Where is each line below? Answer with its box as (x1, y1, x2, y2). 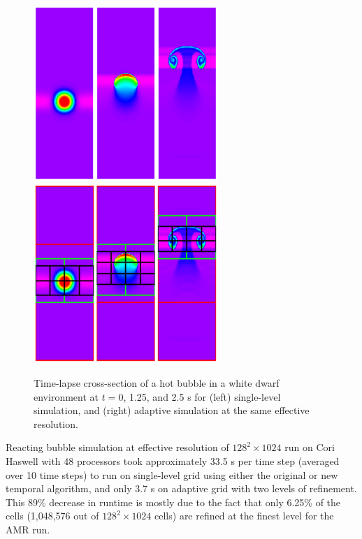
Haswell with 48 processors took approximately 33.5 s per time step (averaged (6, 454, 340, 468)
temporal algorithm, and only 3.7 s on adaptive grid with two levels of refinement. (6, 481, 357, 496)
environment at (34, 389, 99, 404)
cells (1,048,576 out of (6, 508, 99, 523)
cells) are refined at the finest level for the (154, 508, 334, 523)
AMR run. (6, 522, 50, 536)
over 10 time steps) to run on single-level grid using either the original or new (6, 467, 338, 482)
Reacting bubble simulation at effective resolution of (6, 440, 229, 455)
